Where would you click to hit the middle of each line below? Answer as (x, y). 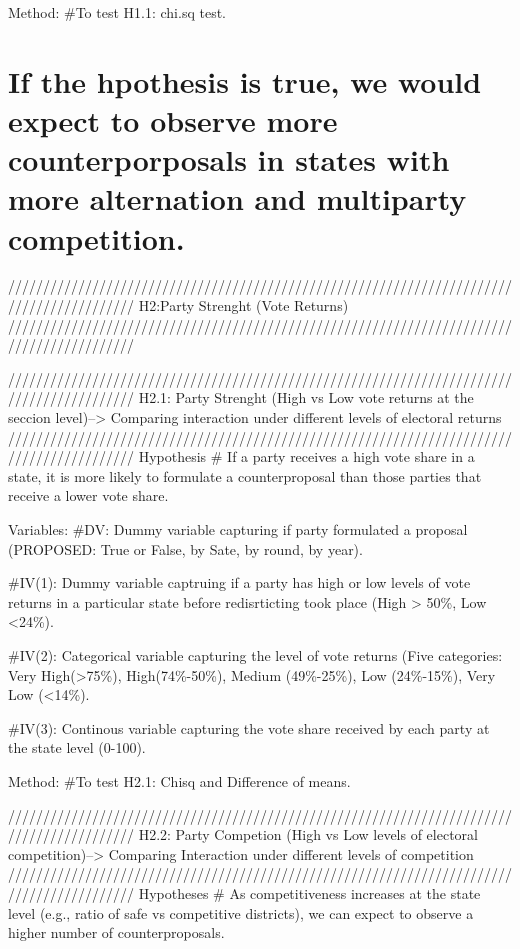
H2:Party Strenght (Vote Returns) (243, 305)
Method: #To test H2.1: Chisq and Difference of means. (179, 780)
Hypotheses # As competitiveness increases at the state (309, 892)
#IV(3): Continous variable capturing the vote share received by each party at (249, 727)
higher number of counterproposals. (116, 932)
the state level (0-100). (77, 747)
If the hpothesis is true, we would (245, 80)
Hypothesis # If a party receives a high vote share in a (306, 456)
